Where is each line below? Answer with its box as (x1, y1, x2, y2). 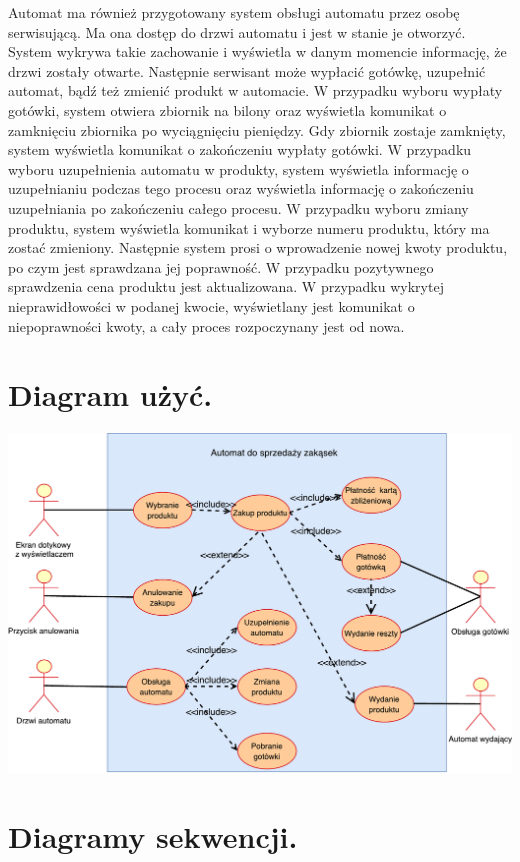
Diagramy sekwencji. (8, 816, 298, 857)
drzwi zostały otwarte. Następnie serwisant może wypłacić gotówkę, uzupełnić (8, 60, 486, 81)
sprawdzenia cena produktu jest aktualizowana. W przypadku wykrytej (8, 276, 444, 297)
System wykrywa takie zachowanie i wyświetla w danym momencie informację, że (8, 41, 507, 62)
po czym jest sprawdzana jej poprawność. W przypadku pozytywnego (8, 256, 434, 277)
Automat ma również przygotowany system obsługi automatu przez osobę (8, 2, 460, 22)
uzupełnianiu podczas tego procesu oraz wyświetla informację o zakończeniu (8, 178, 474, 199)
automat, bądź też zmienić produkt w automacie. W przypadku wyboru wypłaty (8, 80, 503, 101)
